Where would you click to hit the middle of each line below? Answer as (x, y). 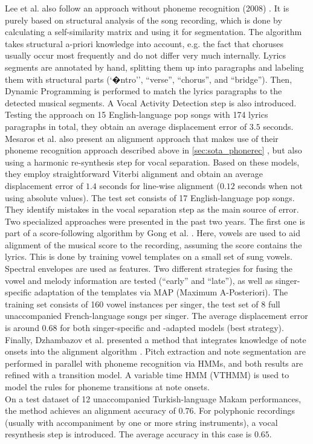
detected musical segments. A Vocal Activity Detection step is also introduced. (151, 102)
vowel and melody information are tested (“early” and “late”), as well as (139, 280)
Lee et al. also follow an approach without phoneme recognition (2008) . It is (147, 8)
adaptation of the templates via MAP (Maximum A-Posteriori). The (161, 292)
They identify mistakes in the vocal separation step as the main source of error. (152, 209)
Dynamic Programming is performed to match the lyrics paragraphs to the (144, 91)
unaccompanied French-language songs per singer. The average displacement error (156, 316)
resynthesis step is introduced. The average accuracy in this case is (128, 434)
